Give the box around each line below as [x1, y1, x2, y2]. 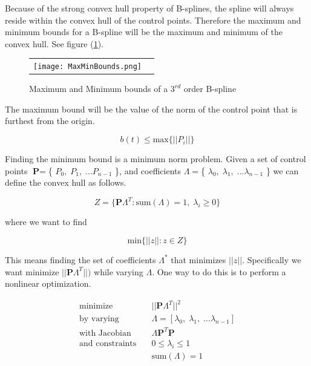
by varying [79, 315, 119, 324]
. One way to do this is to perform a [152, 265, 286, 278]
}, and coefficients [115, 164, 182, 177]
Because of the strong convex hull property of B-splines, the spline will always [5, 2, 294, 14]
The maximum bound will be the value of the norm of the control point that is [5, 102, 298, 115]
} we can [266, 164, 299, 177]
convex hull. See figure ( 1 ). [5, 37, 103, 50]
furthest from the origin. [5, 114, 95, 127]
